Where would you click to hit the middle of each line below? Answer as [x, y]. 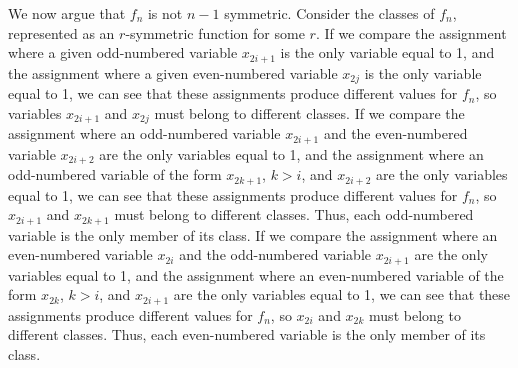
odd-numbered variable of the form [115, 174]
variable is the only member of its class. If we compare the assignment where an [253, 234]
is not [165, 13]
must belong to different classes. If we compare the [309, 112]
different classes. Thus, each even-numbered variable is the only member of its [247, 334]
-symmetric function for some [215, 32]
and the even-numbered [395, 133]
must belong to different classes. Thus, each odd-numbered [294, 214]
